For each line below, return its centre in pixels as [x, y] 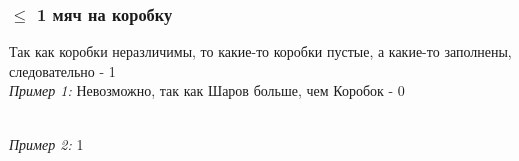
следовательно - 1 [62, 70]
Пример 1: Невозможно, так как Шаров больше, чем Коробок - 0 [207, 90]
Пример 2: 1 [46, 143]
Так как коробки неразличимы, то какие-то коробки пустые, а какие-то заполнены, [260, 51]
